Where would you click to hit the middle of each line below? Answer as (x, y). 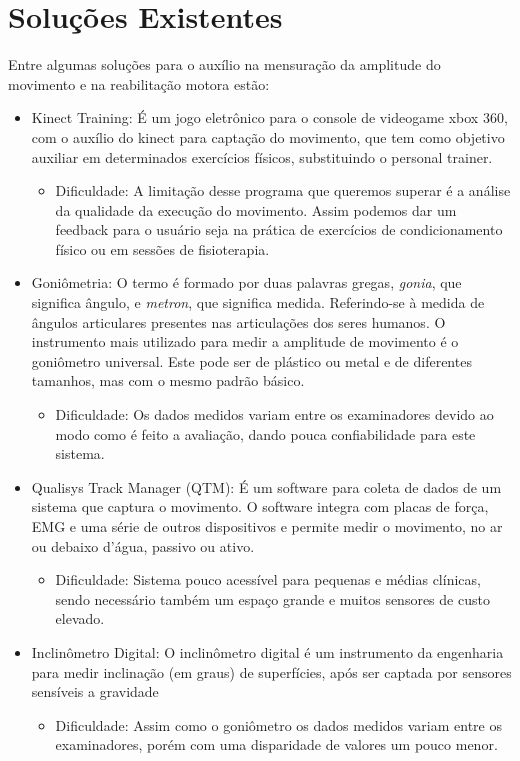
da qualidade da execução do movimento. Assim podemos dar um (256, 209)
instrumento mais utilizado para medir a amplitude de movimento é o (245, 341)
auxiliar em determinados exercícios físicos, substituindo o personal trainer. (262, 156)
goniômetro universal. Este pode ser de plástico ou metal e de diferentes (251, 360)
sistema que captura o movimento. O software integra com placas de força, (260, 506)
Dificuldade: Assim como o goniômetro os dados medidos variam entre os (278, 724)
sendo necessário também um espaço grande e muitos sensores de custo (272, 598)
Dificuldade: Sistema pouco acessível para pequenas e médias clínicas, (268, 579)
